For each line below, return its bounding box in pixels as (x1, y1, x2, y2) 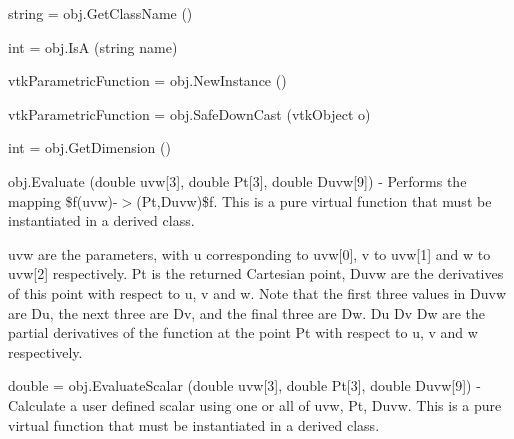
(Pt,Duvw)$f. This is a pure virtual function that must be (136, 190, 492, 211)
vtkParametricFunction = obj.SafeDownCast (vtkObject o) (8, 103, 371, 124)
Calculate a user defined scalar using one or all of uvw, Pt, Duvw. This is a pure (8, 394, 502, 415)
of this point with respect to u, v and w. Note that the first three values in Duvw (8, 282, 507, 303)
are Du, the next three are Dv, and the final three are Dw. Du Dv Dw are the (8, 302, 485, 323)
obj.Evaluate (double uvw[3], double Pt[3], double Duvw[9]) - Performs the (8, 170, 467, 191)
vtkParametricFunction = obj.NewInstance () (8, 70, 287, 91)
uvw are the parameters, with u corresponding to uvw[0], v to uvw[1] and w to (8, 243, 491, 264)
